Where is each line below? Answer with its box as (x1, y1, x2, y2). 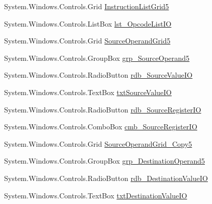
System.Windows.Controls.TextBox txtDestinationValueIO (4, 190, 187, 200)
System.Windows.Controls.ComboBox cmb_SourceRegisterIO (4, 121, 198, 132)
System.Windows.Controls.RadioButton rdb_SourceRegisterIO (4, 104, 201, 115)
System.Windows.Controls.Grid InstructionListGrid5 (4, 1, 169, 11)
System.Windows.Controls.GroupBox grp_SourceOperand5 (4, 52, 190, 63)
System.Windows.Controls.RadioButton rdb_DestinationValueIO (4, 172, 208, 183)
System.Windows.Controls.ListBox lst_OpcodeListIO (4, 18, 172, 29)
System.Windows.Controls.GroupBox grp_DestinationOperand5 (4, 155, 205, 166)
